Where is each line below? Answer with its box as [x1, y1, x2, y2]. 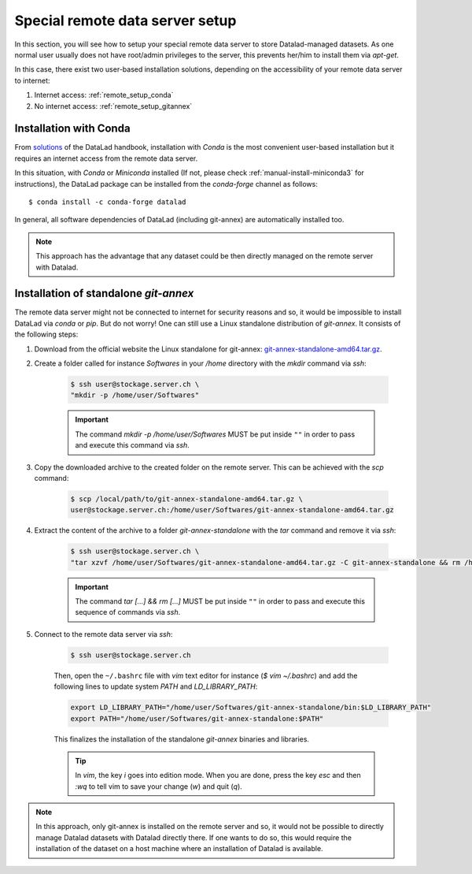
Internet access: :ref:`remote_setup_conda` [34, 91, 174, 100]
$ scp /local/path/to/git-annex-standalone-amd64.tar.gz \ [70, 494, 303, 504]
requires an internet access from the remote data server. [14, 154, 198, 163]
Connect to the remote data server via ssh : [34, 629, 173, 638]
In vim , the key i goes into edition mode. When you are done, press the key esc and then [75, 771, 361, 780]
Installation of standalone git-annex [14, 287, 194, 300]
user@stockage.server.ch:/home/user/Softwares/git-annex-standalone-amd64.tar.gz [70, 505, 395, 515]
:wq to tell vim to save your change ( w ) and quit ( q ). [75, 781, 243, 791]
